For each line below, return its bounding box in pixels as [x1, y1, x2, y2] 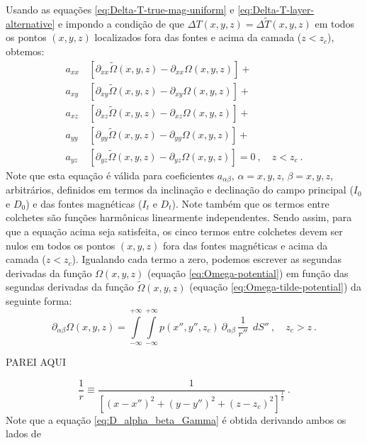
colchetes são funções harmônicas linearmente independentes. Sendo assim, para [6, 210, 352, 225]
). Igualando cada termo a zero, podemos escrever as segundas [72, 252, 341, 267]
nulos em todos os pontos [6, 237, 115, 252]
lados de [6, 426, 41, 441]
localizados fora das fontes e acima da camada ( [94, 30, 302, 45]
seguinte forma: [6, 293, 72, 308]
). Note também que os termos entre [171, 196, 329, 211]
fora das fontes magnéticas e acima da [162, 237, 328, 252]
